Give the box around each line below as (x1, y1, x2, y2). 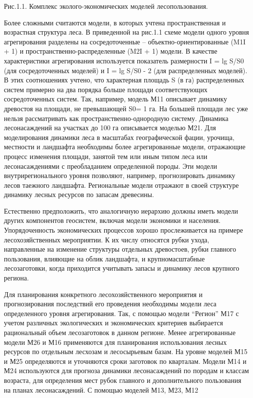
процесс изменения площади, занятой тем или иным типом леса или (4, 151, 208, 161)
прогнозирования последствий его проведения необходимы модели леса (4, 298, 216, 309)
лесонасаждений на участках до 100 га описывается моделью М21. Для (4, 122, 216, 133)
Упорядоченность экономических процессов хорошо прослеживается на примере (4, 225, 243, 235)
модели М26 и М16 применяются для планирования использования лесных (4, 337, 227, 347)
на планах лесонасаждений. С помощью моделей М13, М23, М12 (4, 384, 198, 395)
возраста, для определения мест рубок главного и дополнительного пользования (4, 375, 241, 385)
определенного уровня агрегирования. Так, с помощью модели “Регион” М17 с (4, 308, 239, 318)
